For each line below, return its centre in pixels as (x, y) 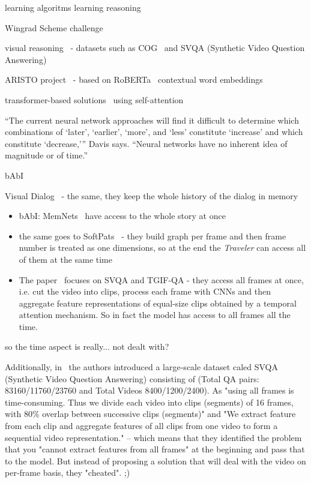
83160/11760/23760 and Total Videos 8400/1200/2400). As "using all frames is (149, 390)
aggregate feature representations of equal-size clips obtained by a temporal (158, 303)
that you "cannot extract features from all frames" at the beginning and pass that (155, 449)
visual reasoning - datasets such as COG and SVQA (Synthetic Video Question (155, 48)
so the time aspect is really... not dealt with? (87, 346)
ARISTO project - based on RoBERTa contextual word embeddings (134, 79)
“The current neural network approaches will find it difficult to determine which (152, 120)
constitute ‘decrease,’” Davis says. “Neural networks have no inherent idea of (146, 143)
